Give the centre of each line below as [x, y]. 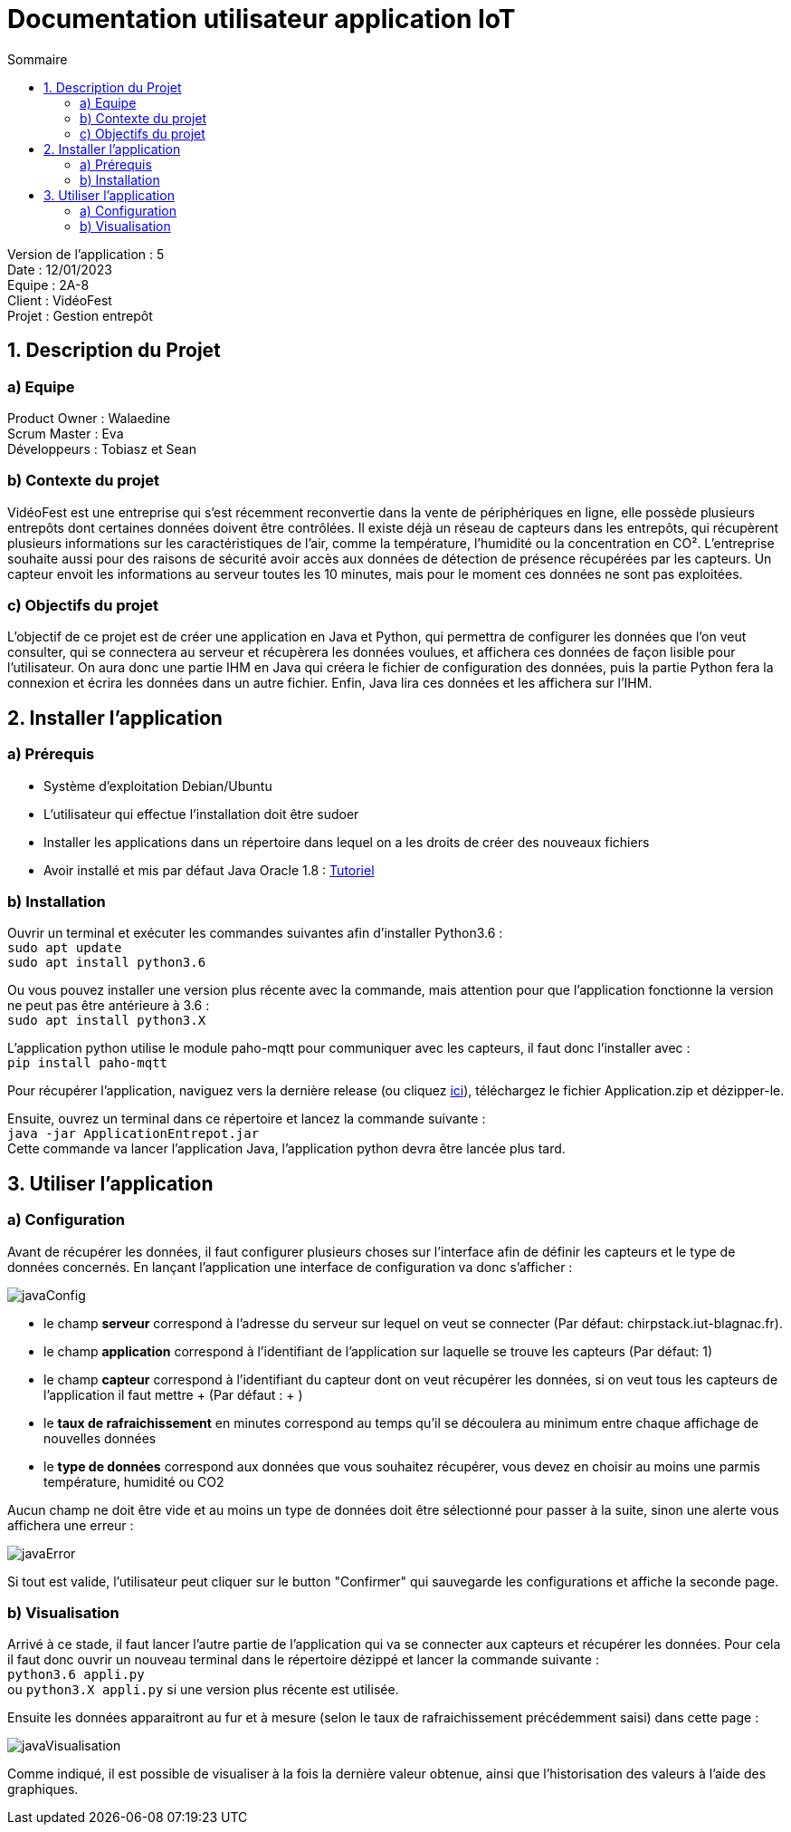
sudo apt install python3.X [107, 1021]
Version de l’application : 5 [86, 254]
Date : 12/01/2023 [60, 269]
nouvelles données [100, 1438]
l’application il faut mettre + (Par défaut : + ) [173, 1394]
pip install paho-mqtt [88, 1063]
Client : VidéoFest [60, 300]
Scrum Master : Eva [66, 433]
